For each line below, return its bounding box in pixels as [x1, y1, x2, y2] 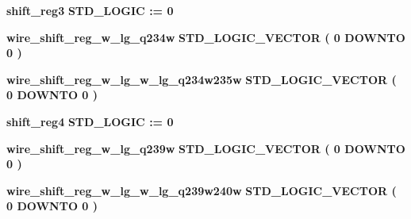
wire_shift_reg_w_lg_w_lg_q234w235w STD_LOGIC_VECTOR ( [6, 71, 397, 87]
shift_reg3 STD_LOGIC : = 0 [6, 2, 174, 18]
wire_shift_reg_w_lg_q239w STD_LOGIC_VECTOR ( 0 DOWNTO [6, 140, 405, 156]
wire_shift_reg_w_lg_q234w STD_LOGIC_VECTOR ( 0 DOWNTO [6, 29, 405, 45]
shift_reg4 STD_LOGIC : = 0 [6, 113, 174, 129]
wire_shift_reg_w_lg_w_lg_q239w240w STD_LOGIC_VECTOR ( [6, 182, 397, 198]
